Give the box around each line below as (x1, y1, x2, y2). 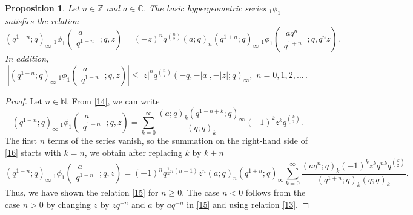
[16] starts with (5, 146, 61, 158)
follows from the (245, 186, 306, 199)
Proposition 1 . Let (5, 2, 79, 14)
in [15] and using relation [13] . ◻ (187, 197, 309, 210)
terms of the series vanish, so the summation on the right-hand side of (47, 134, 308, 147)
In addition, (5, 52, 49, 65)
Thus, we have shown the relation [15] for (5, 186, 159, 199)
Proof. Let (5, 94, 42, 107)
